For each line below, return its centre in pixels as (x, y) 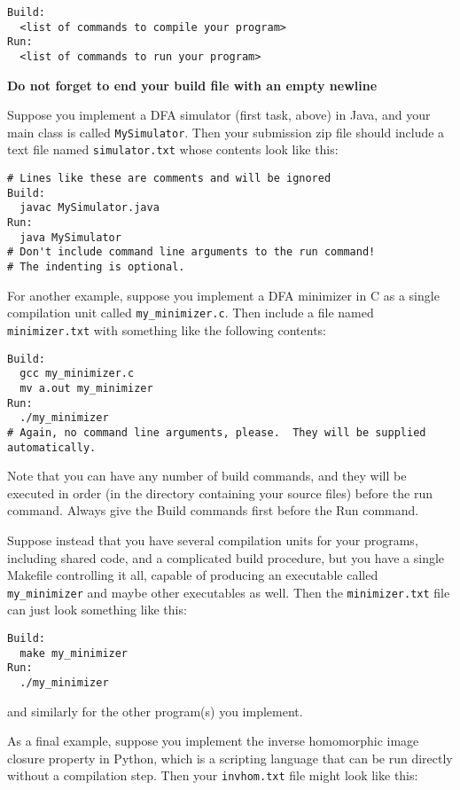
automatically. (52, 447)
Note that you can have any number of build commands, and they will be (207, 476)
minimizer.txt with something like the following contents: (167, 329)
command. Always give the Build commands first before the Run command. (213, 510)
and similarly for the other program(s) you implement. (155, 711)
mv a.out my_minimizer (86, 388)
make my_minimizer (74, 653)
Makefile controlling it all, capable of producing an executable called (193, 575)
